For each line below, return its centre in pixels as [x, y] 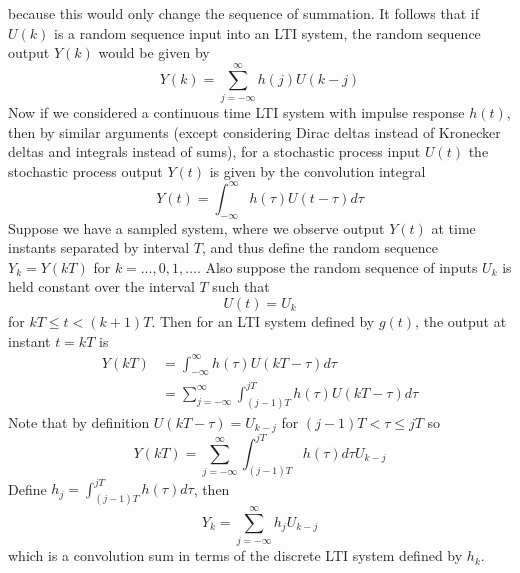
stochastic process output [85, 170]
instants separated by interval [99, 247]
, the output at [461, 320]
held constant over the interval [101, 286]
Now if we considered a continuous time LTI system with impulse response [236, 111]
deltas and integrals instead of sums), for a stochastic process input [214, 151]
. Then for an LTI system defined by [263, 320]
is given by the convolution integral [317, 170]
